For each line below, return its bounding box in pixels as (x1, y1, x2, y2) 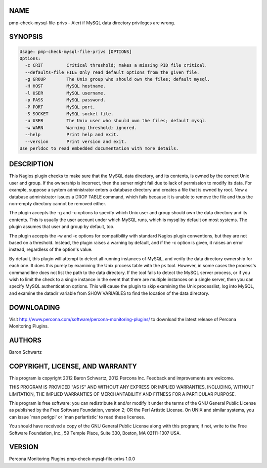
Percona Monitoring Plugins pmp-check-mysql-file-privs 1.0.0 (9, 456, 135, 462)
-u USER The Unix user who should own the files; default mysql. (25, 118, 208, 124)
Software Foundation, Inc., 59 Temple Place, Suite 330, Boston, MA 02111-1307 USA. (9, 430, 181, 436)
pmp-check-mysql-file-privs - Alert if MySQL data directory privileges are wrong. (9, 20, 176, 26)
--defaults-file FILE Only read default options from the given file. (25, 69, 200, 75)
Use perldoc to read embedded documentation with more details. (19, 145, 179, 151)
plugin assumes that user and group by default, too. (9, 224, 115, 230)
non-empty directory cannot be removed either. (9, 201, 106, 207)
